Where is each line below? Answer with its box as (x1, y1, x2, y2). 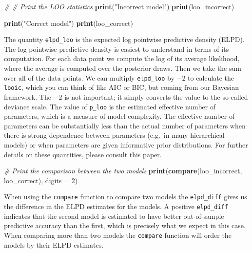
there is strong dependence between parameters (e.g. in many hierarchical (4, 130, 225, 140)
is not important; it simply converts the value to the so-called (64, 91, 248, 102)
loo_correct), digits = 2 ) (4, 175, 78, 185)
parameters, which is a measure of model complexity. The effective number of (4, 111, 235, 121)
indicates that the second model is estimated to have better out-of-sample (4, 211, 224, 221)
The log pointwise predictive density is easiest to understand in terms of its (4, 43, 229, 54)
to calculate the (188, 72, 234, 83)
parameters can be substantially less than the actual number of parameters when (4, 120, 246, 130)
